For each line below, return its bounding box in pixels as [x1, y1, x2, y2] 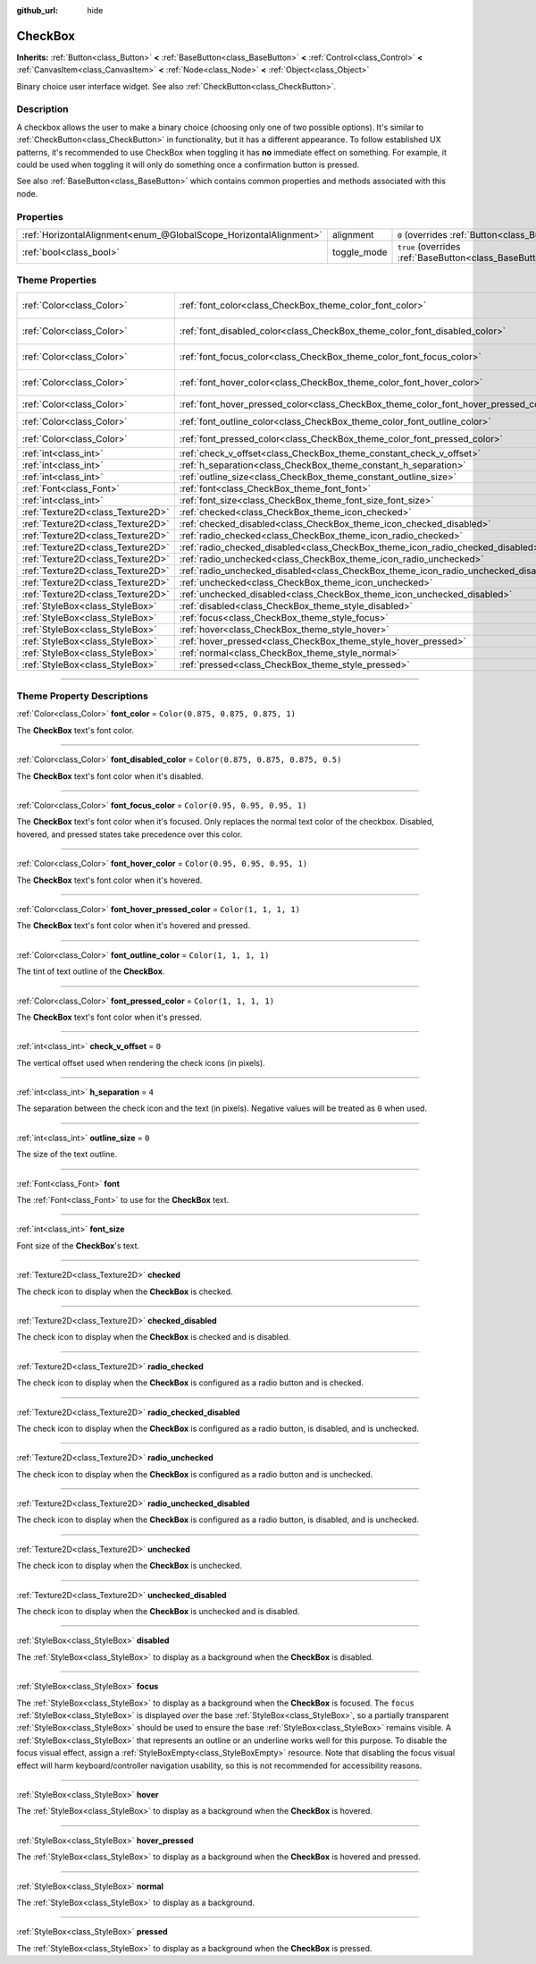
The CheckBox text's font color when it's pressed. [16, 1012, 203, 1022]
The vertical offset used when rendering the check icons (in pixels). [16, 1057, 265, 1068]
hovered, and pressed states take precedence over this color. [16, 828, 243, 840]
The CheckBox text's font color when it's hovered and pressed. [16, 920, 250, 931]
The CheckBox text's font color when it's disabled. [16, 770, 205, 782]
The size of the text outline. [16, 1149, 118, 1160]
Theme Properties [16, 274, 97, 286]
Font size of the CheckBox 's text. [16, 1240, 140, 1251]
